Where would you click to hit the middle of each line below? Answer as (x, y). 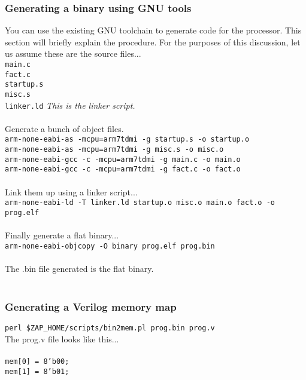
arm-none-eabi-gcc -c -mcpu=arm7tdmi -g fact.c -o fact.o (123, 169)
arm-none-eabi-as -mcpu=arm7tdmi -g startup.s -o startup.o (127, 140)
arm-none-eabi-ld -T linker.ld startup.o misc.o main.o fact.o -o (140, 203)
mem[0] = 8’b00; (37, 362)
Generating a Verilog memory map (91, 307)
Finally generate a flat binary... (62, 235)
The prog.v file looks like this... (62, 339)
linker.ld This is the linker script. (70, 105)
